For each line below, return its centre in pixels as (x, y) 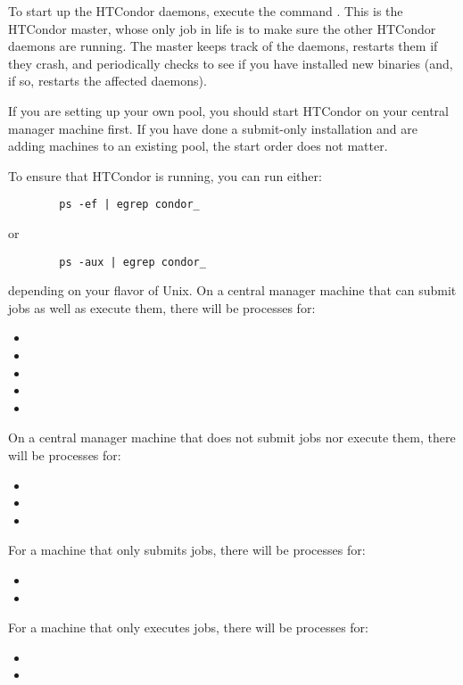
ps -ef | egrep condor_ (129, 205)
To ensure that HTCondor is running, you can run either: (165, 175)
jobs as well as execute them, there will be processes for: (162, 307)
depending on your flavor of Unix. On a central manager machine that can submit (232, 290)
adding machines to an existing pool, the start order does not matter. (198, 146)
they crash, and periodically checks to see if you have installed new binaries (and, (231, 63)
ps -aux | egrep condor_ (132, 262)
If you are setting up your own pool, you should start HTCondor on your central (229, 110)
